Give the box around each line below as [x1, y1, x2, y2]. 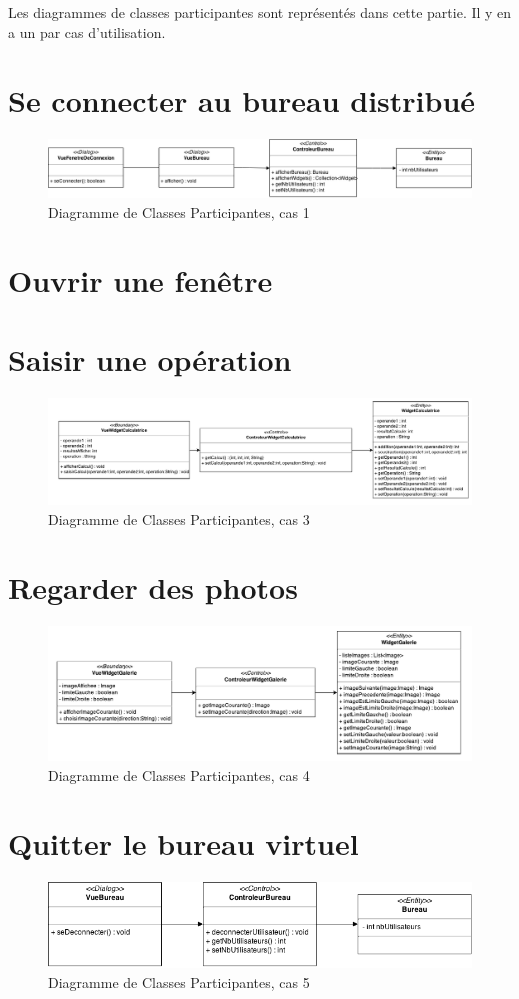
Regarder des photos [8, 567, 298, 608]
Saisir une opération [8, 338, 292, 379]
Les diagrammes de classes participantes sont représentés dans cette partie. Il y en [8, 2, 512, 22]
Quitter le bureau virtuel [8, 823, 359, 864]
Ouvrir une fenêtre [8, 260, 273, 301]
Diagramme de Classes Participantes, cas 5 [48, 971, 310, 992]
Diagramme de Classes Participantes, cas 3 [48, 508, 310, 529]
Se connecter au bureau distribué [8, 80, 476, 121]
